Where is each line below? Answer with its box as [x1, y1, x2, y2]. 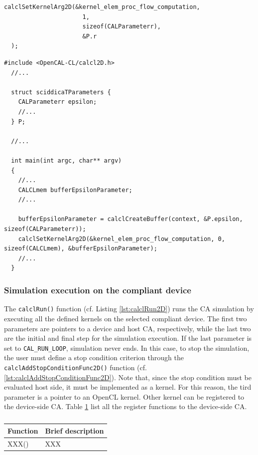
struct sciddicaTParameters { [11, 88, 111, 96]
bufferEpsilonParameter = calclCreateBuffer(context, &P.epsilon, [18, 216, 243, 223]
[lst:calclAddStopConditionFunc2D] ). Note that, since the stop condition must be [4, 372, 252, 382]
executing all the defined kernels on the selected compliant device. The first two [4, 313, 247, 323]
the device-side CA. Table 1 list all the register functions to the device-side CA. [4, 401, 247, 412]
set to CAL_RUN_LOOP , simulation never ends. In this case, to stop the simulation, [4, 342, 250, 353]
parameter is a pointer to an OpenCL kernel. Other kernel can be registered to [4, 391, 245, 402]
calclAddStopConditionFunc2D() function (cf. [4, 362, 147, 372]
